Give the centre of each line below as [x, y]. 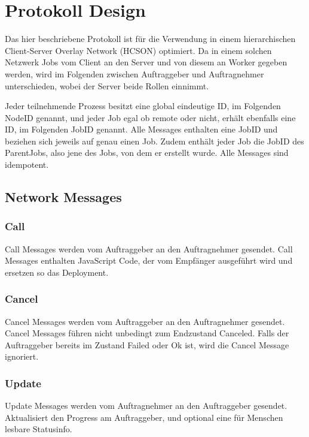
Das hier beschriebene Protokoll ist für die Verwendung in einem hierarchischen [150, 39]
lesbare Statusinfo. [39, 429]
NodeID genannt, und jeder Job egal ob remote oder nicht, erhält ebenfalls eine [150, 117]
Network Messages [63, 197]
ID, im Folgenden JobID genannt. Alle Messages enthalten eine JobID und [141, 129]
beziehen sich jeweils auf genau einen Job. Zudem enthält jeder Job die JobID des [154, 141]
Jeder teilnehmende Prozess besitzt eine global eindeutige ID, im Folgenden [143, 106]
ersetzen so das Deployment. [57, 272]
